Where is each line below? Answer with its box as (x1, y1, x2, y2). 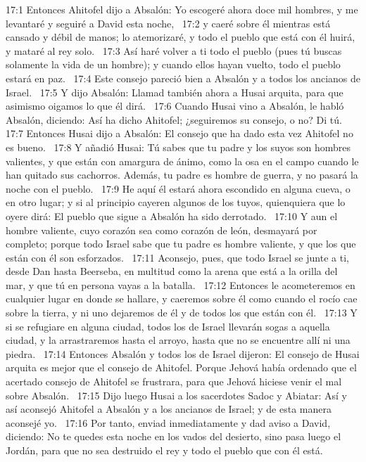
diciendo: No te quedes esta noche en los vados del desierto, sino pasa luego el (6, 429, 341, 444)
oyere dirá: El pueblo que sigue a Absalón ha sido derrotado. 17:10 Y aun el (6, 208, 338, 223)
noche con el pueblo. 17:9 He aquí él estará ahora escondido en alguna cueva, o (6, 181, 351, 195)
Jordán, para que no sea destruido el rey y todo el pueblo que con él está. (6, 443, 323, 457)
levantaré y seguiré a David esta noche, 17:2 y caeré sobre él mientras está (6, 15, 331, 30)
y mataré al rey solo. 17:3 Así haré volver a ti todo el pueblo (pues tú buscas (6, 43, 342, 58)
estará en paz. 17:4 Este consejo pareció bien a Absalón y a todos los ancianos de (6, 70, 360, 85)
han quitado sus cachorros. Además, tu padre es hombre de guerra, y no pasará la (6, 167, 358, 182)
